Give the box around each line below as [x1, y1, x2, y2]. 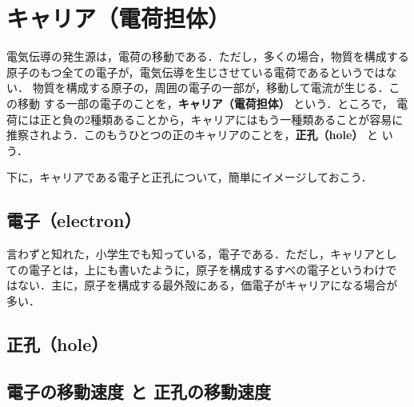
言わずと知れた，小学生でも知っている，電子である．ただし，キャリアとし [6, 245, 397, 262]
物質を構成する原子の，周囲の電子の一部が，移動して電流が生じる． [32, 79, 389, 96]
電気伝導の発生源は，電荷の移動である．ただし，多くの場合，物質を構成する [6, 48, 409, 65]
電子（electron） [6, 208, 141, 233]
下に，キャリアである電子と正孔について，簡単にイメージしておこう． [6, 169, 372, 186]
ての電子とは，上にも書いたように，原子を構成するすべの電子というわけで [6, 261, 397, 277]
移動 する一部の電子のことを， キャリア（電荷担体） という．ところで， [17, 94, 393, 111]
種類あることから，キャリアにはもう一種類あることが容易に [90, 110, 404, 127]
